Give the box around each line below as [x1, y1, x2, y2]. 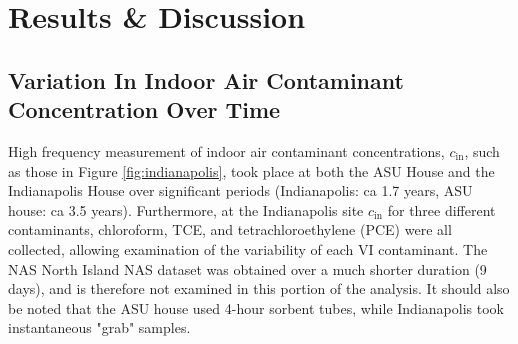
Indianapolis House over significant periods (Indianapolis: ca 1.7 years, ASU [8, 180, 473, 201]
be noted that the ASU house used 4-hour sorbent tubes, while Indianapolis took [8, 297, 504, 318]
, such [464, 140, 500, 161]
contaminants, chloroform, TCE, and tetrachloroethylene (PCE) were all [8, 219, 452, 240]
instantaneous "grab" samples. [8, 317, 191, 338]
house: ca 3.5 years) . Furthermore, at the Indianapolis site [8, 199, 364, 220]
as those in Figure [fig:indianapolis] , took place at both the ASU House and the [8, 160, 495, 181]
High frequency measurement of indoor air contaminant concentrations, [8, 140, 445, 161]
